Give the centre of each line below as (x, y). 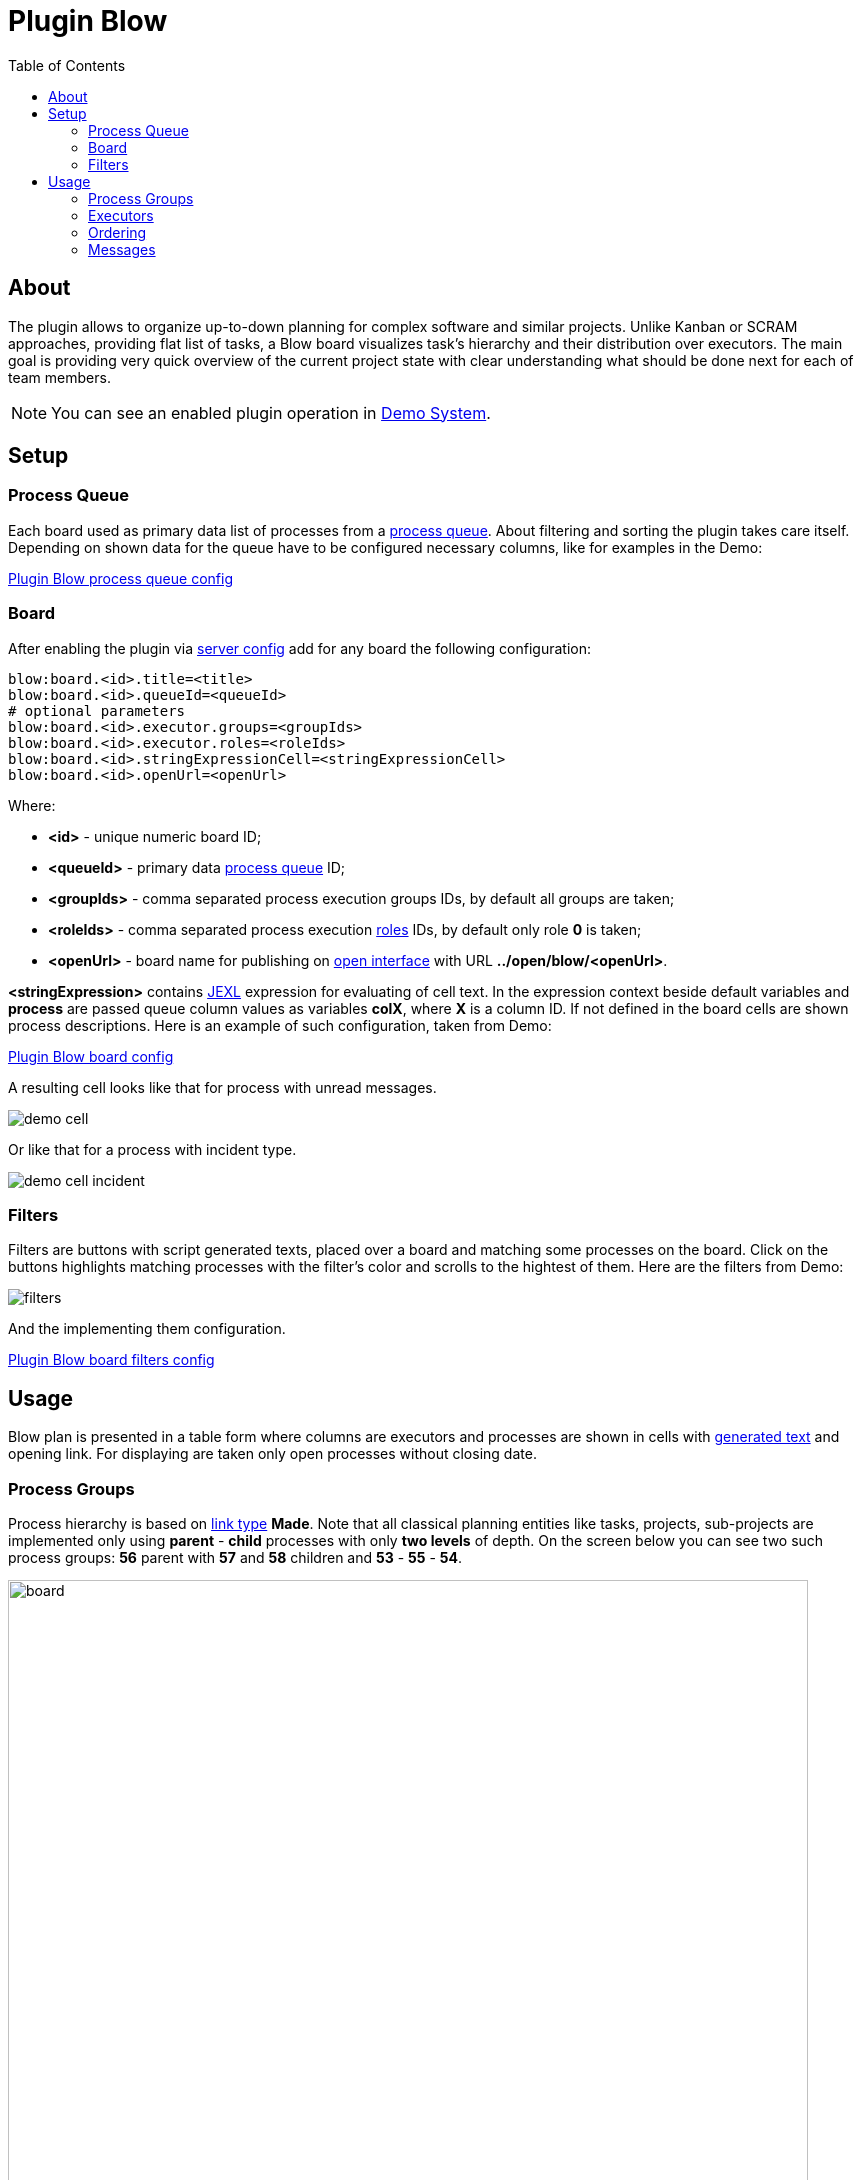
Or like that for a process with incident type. (152, 1149)
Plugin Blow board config (91, 1056)
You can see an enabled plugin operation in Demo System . (271, 412)
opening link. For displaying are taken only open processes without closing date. (272, 1454)
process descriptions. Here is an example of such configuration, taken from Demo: (280, 1025)
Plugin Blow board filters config (111, 1360)
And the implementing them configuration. (147, 1329)
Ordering (117, 232)
